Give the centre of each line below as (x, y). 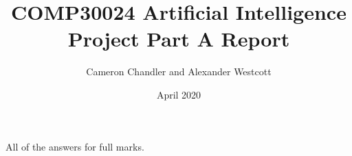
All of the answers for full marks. (75, 146)
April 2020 (179, 94)
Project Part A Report (179, 39)
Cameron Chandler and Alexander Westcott (179, 71)
